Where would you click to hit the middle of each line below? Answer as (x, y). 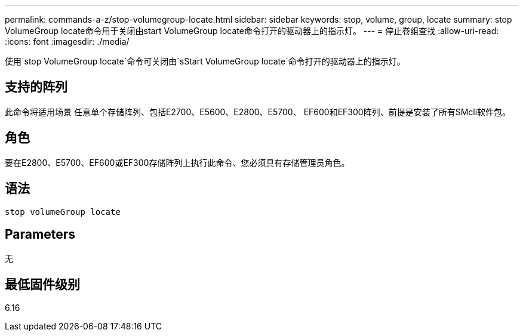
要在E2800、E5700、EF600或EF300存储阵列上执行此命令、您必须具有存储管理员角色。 (177, 162)
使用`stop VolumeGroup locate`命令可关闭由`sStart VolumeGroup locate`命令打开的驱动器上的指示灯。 (205, 61)
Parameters (40, 234)
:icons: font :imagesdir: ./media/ (67, 41)
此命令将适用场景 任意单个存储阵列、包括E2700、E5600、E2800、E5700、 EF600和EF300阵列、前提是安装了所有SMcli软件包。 (258, 112)
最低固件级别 (42, 284)
